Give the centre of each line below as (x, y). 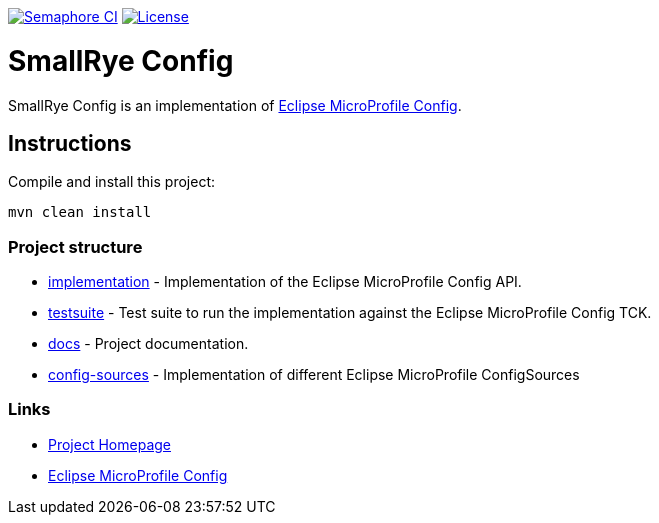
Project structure (75, 246)
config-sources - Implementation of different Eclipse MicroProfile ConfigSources (314, 375)
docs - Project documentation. (148, 344)
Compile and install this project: (112, 182)
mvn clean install (80, 212)
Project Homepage (109, 444)
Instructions (70, 143)
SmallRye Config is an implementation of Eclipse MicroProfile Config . (235, 105)
